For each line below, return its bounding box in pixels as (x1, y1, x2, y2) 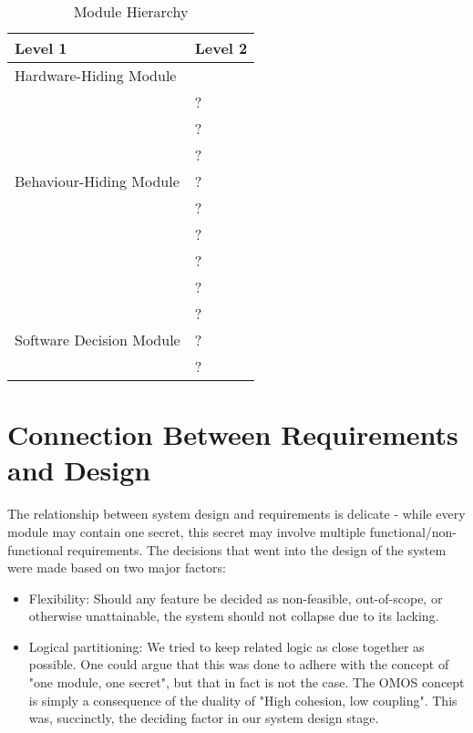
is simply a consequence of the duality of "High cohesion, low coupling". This (28, 690, 458, 709)
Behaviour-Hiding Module (15, 170, 180, 191)
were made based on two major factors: (7, 558, 226, 577)
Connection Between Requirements (7, 416, 458, 453)
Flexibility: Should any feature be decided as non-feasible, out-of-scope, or (28, 588, 443, 607)
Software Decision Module (15, 329, 180, 350)
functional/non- (369, 521, 458, 541)
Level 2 (194, 37, 248, 58)
